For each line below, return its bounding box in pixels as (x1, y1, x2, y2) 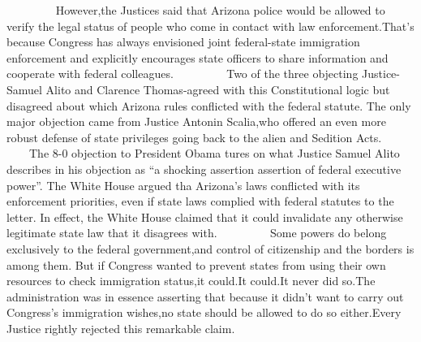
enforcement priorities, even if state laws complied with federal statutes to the (6, 193, 394, 210)
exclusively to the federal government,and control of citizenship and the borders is (6, 240, 415, 257)
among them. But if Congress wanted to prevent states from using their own (6, 256, 386, 273)
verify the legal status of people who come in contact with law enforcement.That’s (6, 17, 415, 34)
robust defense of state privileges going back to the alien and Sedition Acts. (6, 128, 382, 145)
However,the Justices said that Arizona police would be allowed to (55, 2, 385, 18)
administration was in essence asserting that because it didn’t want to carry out (6, 288, 404, 305)
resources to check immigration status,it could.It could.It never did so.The (6, 272, 376, 289)
